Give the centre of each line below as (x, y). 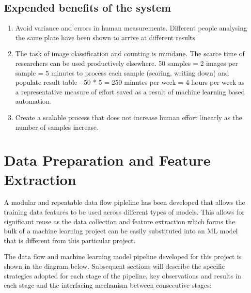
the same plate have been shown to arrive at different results (105, 37)
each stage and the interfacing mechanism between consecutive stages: (108, 285)
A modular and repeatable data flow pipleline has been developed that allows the (125, 202)
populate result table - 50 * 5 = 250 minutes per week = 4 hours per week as (130, 82)
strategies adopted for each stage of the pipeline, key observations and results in (123, 275)
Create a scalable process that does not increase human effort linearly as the (129, 117)
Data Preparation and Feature (107, 160)
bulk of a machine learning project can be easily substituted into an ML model (121, 231)
